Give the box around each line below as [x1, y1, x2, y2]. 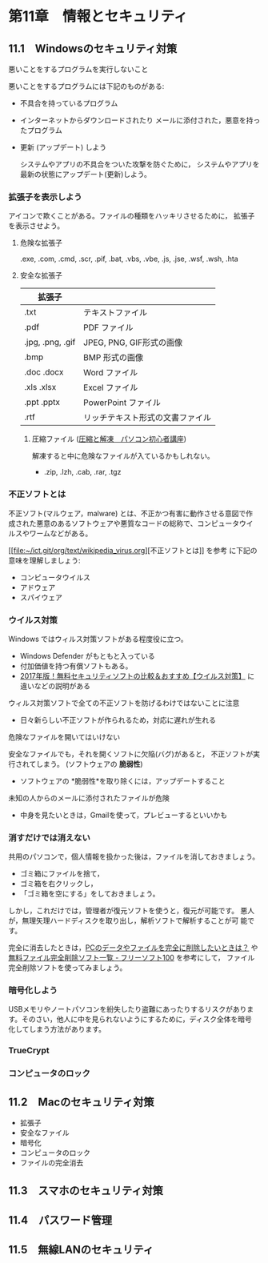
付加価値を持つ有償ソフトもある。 [19, 661, 133, 671]
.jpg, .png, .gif [23, 337, 76, 348]
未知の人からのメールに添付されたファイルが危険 [8, 793, 170, 803]
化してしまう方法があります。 [8, 1024, 106, 1034]
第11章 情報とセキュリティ [8, 7, 188, 26]
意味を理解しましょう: [8, 555, 82, 565]
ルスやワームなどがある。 [8, 528, 93, 538]
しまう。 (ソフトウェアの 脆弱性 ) [35, 759, 143, 768]
